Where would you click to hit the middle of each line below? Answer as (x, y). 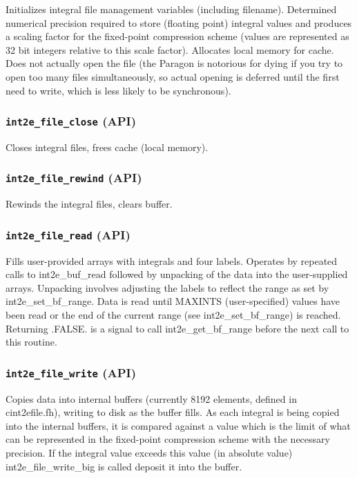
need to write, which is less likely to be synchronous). (118, 90)
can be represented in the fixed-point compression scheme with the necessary (168, 439)
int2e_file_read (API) (68, 234)
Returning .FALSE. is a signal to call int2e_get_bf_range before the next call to (177, 328)
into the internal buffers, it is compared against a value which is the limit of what (178, 425)
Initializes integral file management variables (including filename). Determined (171, 9)
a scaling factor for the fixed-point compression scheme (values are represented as (177, 36)
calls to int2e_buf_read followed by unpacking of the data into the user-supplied (177, 274)
